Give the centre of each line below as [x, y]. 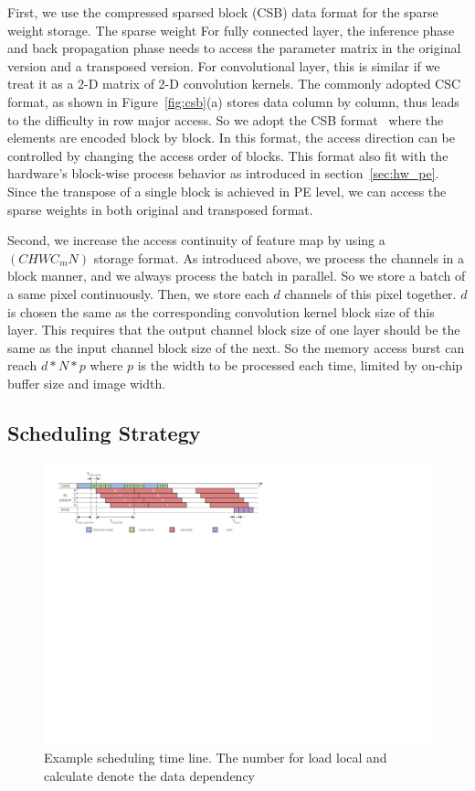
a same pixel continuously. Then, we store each [138, 293]
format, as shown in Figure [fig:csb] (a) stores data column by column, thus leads [233, 101]
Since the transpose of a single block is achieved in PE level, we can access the [227, 191]
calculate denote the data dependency [149, 775]
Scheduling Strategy [104, 432]
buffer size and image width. [87, 383]
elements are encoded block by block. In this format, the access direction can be [231, 138]
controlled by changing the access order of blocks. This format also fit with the [228, 155]
